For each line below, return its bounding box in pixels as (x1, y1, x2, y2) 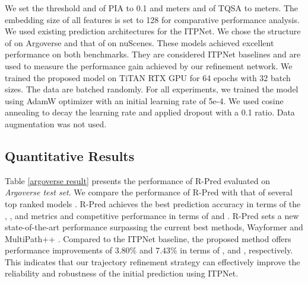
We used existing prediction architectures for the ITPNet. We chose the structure (5, 25, 301, 37)
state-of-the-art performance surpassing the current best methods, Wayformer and (5, 221, 303, 233)
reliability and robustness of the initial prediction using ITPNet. (5, 267, 239, 279)
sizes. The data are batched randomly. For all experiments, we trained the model (5, 83, 299, 95)
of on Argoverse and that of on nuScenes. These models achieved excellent (5, 36, 274, 49)
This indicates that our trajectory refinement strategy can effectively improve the (5, 255, 300, 268)
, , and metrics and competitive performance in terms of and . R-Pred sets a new (5, 209, 299, 221)
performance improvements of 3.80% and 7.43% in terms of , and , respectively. (5, 244, 293, 256)
